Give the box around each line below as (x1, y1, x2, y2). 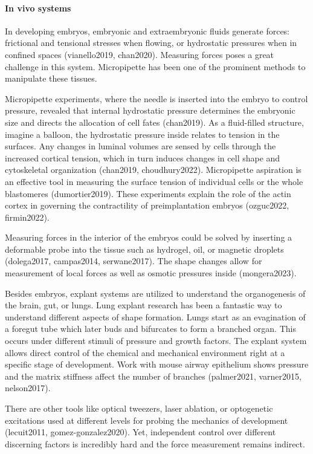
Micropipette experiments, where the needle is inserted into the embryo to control (5, 92, 308, 105)
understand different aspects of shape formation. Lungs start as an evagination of (5, 310, 306, 323)
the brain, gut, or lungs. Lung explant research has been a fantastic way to (5, 299, 282, 311)
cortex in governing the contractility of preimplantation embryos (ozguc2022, (5, 199, 289, 212)
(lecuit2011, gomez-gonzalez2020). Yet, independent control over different (5, 426, 276, 438)
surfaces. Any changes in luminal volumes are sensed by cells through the (5, 140, 276, 152)
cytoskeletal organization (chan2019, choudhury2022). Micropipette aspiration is (5, 163, 302, 176)
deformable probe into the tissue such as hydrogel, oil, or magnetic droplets (5, 242, 284, 255)
